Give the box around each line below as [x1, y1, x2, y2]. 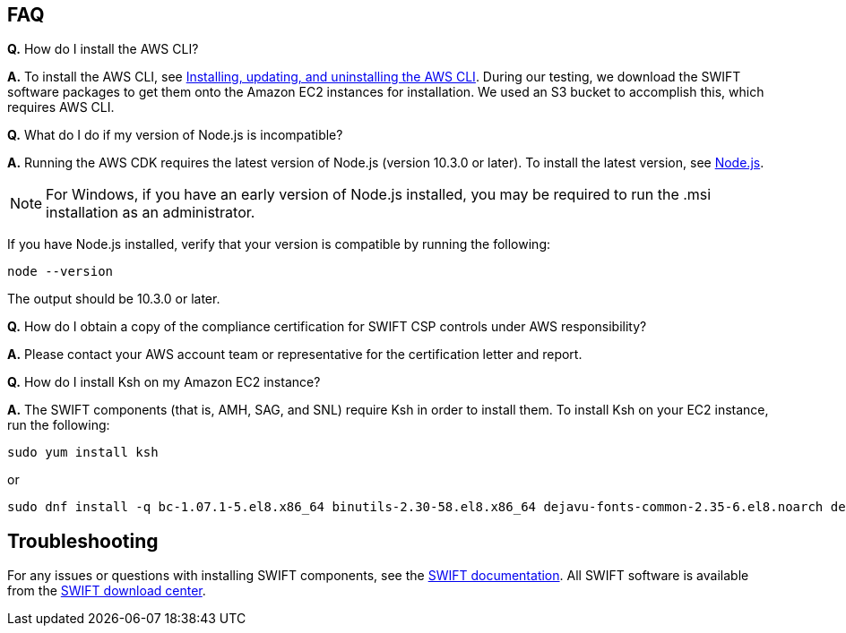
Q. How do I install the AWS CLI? [7, 41, 199, 57]
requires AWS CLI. [7, 99, 115, 115]
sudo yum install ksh [7, 445, 159, 460]
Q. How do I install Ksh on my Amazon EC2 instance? [7, 374, 321, 390]
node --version [7, 264, 114, 279]
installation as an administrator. [46, 203, 255, 222]
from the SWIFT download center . [7, 583, 206, 599]
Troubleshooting [7, 529, 159, 552]
